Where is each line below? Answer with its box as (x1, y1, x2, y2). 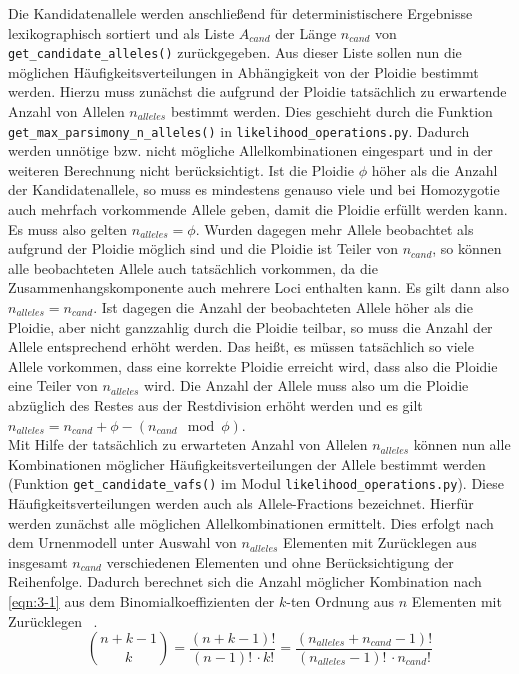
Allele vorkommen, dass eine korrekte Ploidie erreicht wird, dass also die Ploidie (8, 355, 498, 376)
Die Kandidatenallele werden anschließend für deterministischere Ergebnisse (8, 3, 473, 23)
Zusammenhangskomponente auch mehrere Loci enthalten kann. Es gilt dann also (8, 277, 509, 298)
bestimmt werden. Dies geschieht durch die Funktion (170, 101, 493, 122)
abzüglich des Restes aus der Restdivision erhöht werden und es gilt (8, 395, 423, 415)
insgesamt (8, 551, 68, 572)
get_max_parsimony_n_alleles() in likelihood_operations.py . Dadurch (8, 120, 470, 141)
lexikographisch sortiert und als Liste (8, 22, 235, 43)
